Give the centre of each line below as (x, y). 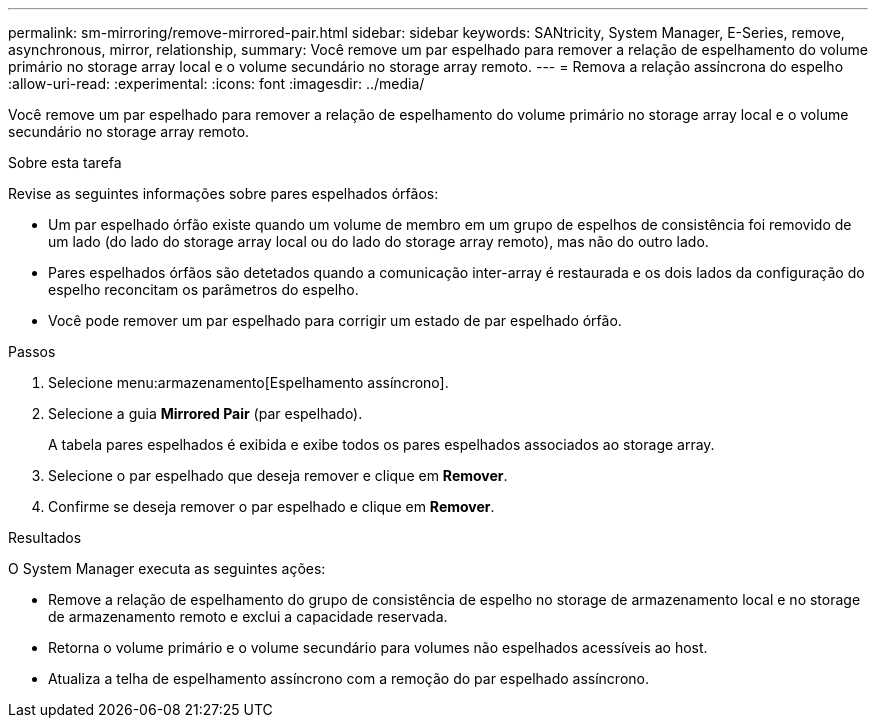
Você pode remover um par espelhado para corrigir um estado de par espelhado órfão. (335, 320)
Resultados (45, 537)
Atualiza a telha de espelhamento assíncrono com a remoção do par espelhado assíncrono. (349, 678)
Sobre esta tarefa (65, 162)
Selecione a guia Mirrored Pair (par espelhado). (205, 413)
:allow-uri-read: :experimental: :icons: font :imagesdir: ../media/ (216, 83)
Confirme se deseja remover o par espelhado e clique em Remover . (271, 506)
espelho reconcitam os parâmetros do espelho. (203, 289)
